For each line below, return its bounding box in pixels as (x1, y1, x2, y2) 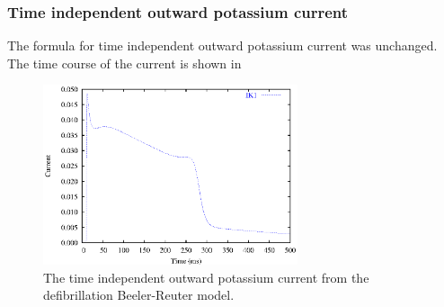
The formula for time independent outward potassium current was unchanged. (7, 36, 438, 55)
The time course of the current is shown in (7, 53, 242, 72)
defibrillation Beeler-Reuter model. (43, 285, 235, 304)
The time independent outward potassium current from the (43, 267, 369, 286)
